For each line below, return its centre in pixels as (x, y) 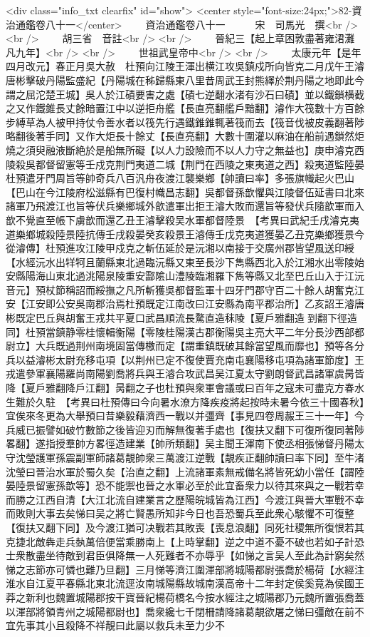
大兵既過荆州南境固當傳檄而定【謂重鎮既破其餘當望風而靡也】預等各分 (200, 346)
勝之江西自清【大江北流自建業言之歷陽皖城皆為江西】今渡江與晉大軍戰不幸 (190, 499)
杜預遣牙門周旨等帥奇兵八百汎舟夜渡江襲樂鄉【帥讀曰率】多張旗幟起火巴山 (180, 178)
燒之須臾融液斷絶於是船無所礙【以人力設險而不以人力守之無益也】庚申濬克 (180, 149)
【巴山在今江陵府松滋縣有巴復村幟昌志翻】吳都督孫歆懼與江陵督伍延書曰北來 (185, 192)
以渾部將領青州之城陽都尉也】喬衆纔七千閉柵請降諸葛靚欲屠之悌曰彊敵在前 (180, 611)
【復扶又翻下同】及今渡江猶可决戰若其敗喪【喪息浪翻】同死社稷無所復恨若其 (185, 527)
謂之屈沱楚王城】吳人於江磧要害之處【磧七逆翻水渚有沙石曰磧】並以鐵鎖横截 (185, 94)
